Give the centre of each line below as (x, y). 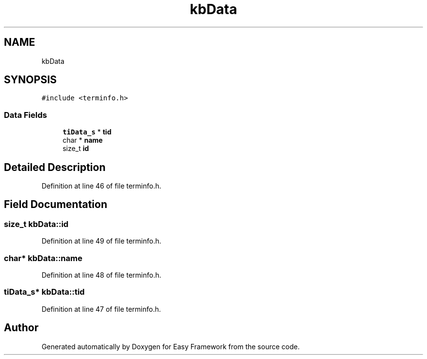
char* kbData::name (43, 258)
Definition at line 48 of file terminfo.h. (101, 275)
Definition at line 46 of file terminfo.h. (101, 186)
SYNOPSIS (30, 80)
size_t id (76, 149)
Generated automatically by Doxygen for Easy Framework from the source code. (171, 346)
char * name (83, 140)
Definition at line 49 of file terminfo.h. (101, 241)
